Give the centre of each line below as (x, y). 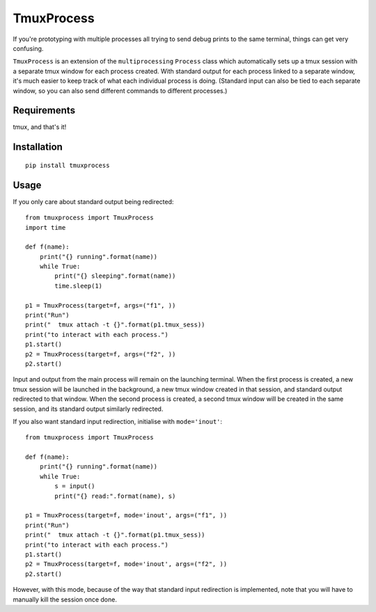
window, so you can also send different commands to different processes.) (120, 91)
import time (46, 227)
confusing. (28, 48)
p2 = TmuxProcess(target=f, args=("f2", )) (101, 354)
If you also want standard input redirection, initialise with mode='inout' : (118, 421)
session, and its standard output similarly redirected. (88, 409)
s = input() (75, 486)
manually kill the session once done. (65, 599)
